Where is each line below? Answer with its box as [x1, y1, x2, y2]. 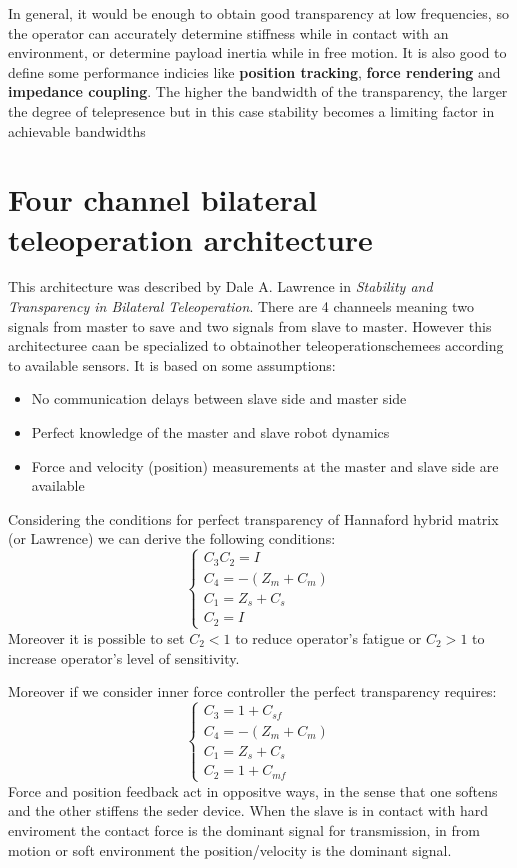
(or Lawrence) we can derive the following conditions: [8, 528, 336, 549]
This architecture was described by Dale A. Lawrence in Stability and [8, 276, 433, 297]
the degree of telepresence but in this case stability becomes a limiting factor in [8, 100, 495, 121]
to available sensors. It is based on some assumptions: [8, 354, 336, 375]
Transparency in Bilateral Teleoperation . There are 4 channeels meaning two [8, 296, 474, 317]
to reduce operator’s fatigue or [235, 627, 422, 648]
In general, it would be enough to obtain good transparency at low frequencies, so [8, 3, 509, 23]
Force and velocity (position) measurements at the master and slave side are [31, 455, 499, 476]
